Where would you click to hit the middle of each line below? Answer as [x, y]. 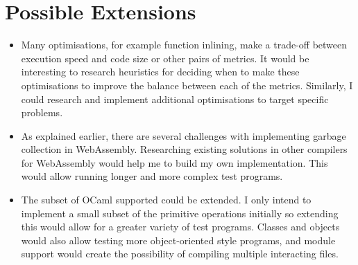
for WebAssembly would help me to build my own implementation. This [174, 162]
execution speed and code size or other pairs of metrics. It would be [165, 58]
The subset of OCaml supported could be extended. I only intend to [166, 200]
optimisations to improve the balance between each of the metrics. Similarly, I [187, 85]
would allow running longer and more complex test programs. [152, 176]
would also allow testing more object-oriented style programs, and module [178, 240]
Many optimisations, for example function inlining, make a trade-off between [184, 45]
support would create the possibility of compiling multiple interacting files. [180, 254]
